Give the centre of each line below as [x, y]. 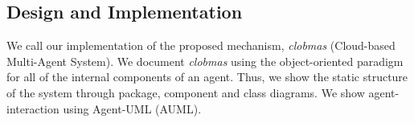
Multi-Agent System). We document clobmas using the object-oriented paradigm [205, 61]
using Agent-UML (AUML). [132, 108]
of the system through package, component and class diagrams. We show [186, 92]
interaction [33, 108]
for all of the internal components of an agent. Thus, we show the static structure [207, 77]
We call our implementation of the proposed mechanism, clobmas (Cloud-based [201, 45]
